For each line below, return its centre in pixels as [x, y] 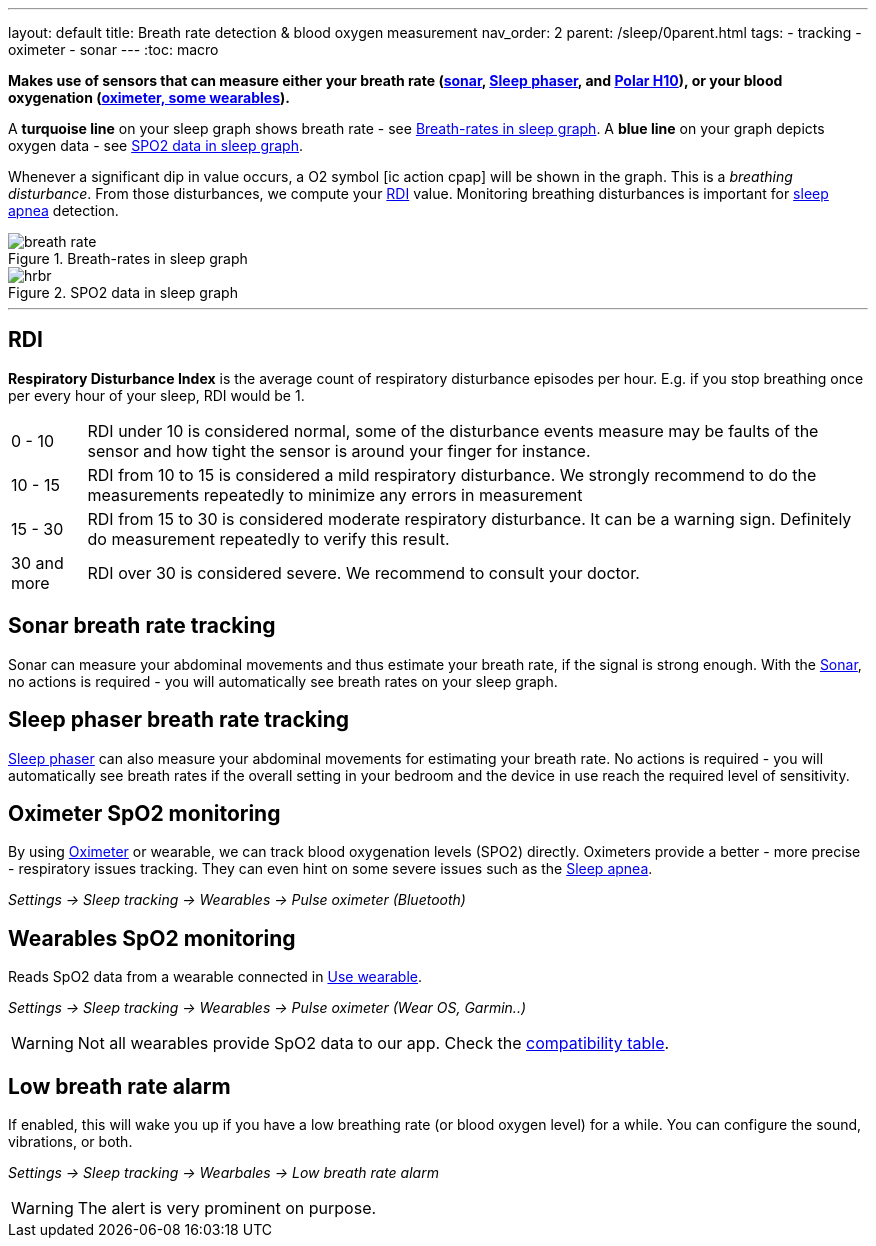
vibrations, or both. [70, 1142]
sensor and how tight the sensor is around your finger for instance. [339, 450]
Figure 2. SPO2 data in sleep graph [123, 292]
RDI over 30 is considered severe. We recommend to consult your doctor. [363, 572]
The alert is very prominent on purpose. [227, 1208]
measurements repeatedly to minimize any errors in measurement [335, 494]
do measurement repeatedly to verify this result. [268, 538]
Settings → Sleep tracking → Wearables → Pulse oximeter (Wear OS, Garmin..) [267, 1008]
